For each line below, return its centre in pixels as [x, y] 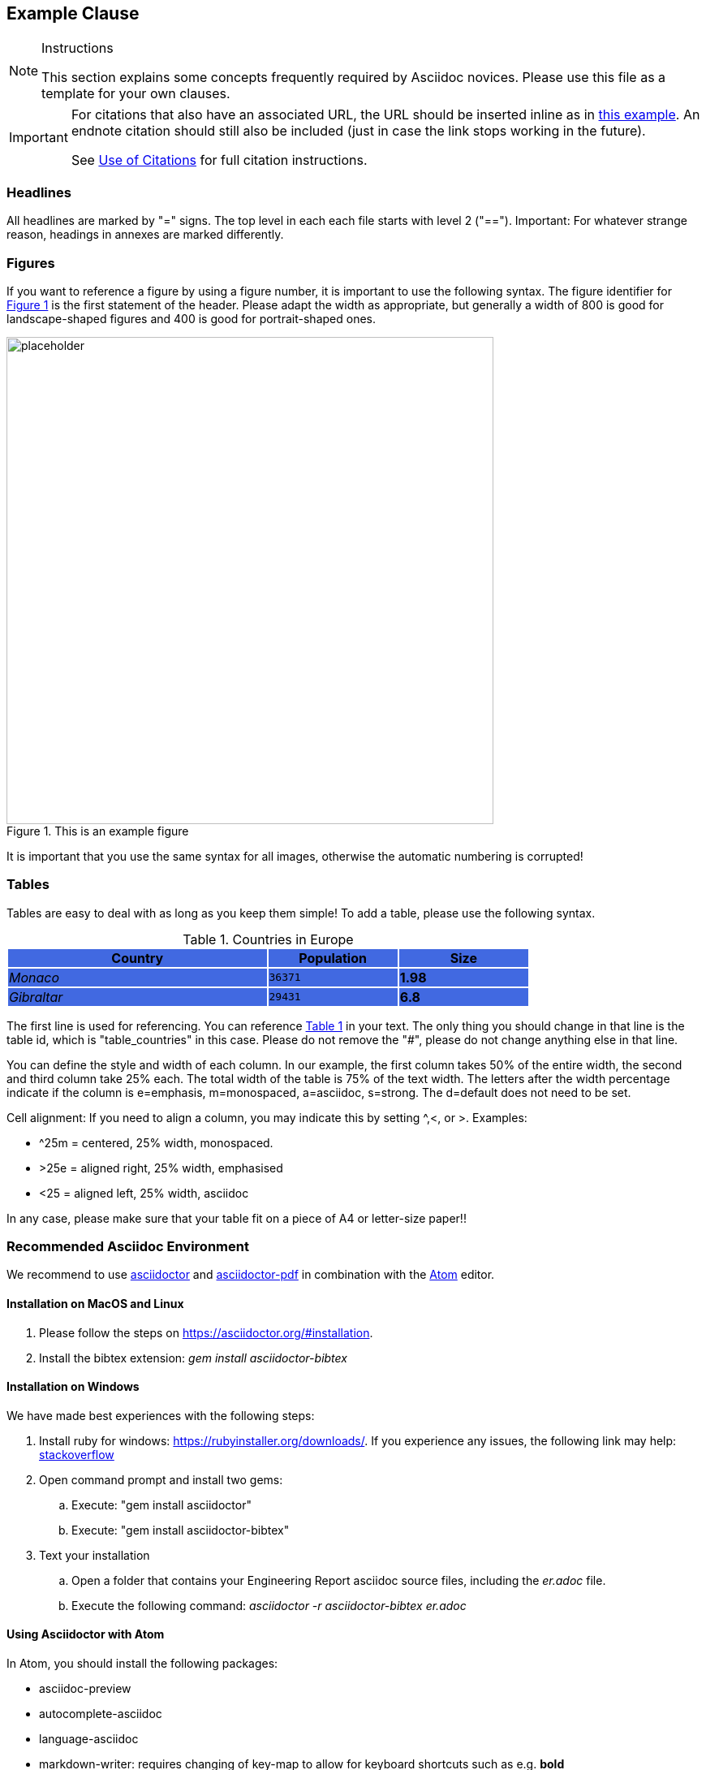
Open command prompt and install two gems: [161, 1479]
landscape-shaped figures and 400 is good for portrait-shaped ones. [191, 318]
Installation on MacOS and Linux [95, 1304]
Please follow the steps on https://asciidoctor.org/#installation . [206, 1332]
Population [333, 958]
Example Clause [73, 13]
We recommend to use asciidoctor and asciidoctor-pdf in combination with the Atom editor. [251, 1275]
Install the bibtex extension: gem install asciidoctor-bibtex [193, 1358]
